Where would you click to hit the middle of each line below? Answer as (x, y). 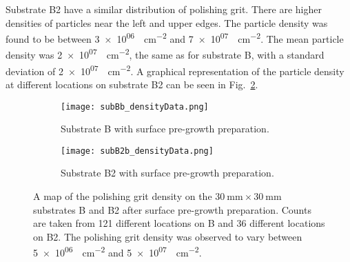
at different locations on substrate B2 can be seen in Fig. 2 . (132, 84)
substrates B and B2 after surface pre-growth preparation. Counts (172, 209)
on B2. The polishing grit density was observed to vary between (168, 236)
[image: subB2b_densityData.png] (137, 151)
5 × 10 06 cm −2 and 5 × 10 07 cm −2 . (117, 252)
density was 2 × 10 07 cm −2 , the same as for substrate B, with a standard (165, 54)
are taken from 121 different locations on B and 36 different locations (179, 223)
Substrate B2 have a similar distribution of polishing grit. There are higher (164, 9)
